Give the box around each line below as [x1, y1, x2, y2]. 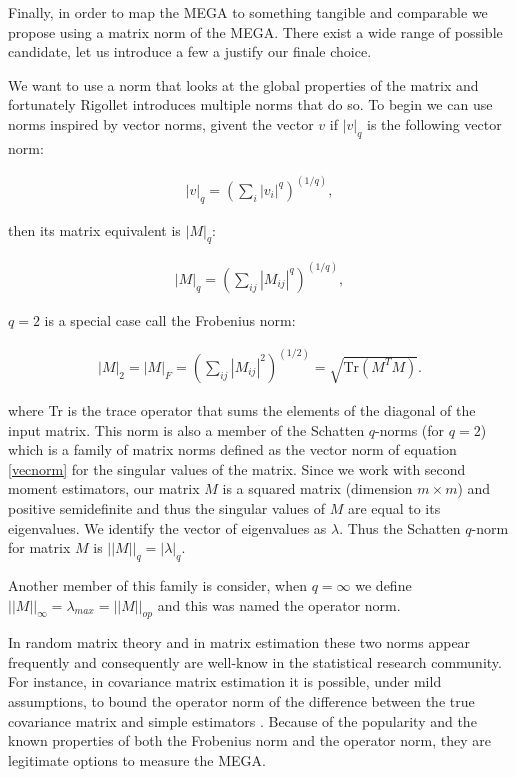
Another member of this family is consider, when [8, 574, 308, 595]
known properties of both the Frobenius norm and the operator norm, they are [8, 730, 491, 751]
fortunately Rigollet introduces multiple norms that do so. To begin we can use [8, 94, 493, 115]
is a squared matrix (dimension [222, 478, 413, 499]
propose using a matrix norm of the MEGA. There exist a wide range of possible [8, 21, 503, 42]
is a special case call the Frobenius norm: [44, 309, 296, 330]
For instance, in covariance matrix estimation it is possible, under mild [8, 671, 442, 692]
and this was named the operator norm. [157, 594, 401, 615]
